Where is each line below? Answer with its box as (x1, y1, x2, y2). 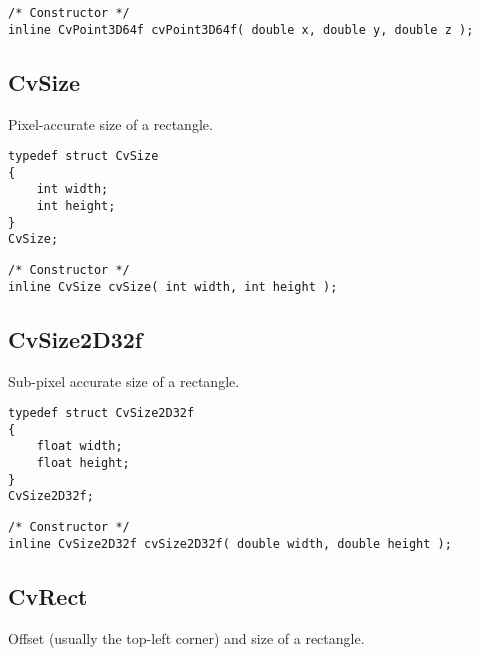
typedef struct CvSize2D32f (8, 406, 195, 421)
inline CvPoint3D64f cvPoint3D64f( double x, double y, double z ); (8, 22, 474, 37)
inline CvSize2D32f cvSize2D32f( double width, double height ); (8, 536, 452, 551)
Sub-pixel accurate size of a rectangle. (8, 370, 240, 391)
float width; (36, 439, 123, 454)
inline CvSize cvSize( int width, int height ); (8, 279, 338, 294)
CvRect (8, 580, 88, 611)
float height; (36, 456, 130, 471)
